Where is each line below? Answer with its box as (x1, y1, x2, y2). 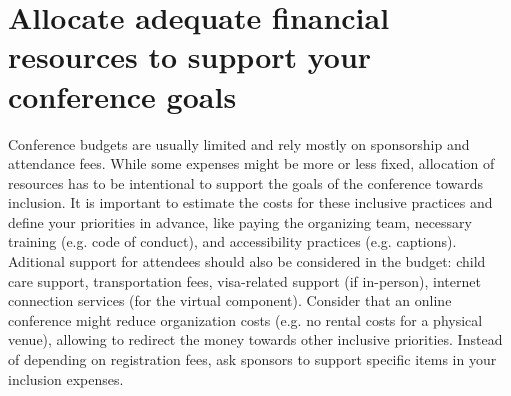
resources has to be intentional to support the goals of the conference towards (8, 172, 484, 193)
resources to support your (8, 36, 372, 77)
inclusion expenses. (8, 368, 124, 389)
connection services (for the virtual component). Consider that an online (8, 290, 452, 311)
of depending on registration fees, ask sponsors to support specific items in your (8, 349, 497, 370)
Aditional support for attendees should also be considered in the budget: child (8, 251, 486, 272)
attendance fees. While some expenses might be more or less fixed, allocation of (8, 153, 495, 174)
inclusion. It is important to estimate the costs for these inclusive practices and (8, 192, 493, 213)
